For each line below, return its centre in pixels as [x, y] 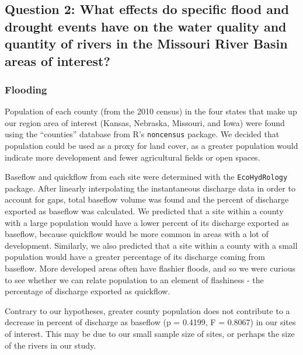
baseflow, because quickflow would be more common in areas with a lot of [137, 234]
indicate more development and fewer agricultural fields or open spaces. [133, 157]
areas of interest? [58, 60]
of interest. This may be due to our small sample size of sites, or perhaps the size [150, 333]
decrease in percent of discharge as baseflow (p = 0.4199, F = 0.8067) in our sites [150, 322]
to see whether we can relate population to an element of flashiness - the [134, 279]
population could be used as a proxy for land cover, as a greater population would [151, 146]
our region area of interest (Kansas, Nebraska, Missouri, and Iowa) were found [145, 122]
